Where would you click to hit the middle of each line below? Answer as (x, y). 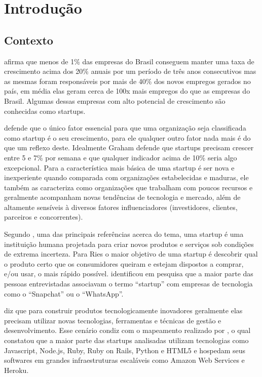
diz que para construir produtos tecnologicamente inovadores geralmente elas (123, 310)
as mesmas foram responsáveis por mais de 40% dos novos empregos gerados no (127, 81)
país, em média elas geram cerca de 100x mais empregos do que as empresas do (127, 91)
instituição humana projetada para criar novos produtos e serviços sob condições (129, 244)
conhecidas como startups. (45, 111)
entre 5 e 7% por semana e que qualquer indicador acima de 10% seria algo (121, 157)
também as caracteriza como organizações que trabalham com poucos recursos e (128, 187)
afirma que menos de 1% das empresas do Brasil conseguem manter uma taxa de (129, 61)
